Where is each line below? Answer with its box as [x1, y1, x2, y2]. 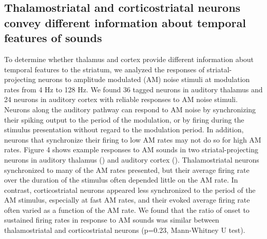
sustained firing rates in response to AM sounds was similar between [4, 214, 219, 225]
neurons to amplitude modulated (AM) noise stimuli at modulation [38, 74, 250, 85]
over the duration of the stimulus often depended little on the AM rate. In [4, 174, 238, 185]
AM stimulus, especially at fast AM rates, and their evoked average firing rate [4, 194, 250, 205]
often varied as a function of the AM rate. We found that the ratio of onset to [4, 204, 250, 215]
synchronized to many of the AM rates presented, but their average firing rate [4, 164, 250, 175]
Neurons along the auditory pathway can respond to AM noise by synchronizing [4, 104, 256, 114]
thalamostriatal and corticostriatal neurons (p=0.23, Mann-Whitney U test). [4, 225, 245, 235]
